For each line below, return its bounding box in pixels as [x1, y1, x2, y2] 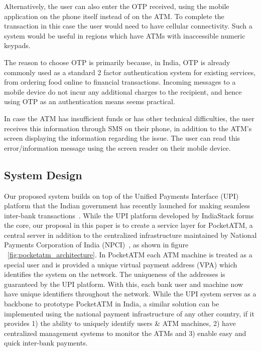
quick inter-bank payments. [4, 337, 88, 348]
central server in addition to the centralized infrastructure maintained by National [4, 229, 257, 240]
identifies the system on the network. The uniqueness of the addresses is [4, 269, 225, 279]
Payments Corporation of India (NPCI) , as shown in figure [4, 239, 189, 250]
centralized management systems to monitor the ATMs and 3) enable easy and [4, 327, 246, 338]
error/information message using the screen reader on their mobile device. [4, 142, 231, 153]
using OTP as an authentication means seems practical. [4, 96, 175, 107]
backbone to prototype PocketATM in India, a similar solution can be [4, 298, 219, 309]
